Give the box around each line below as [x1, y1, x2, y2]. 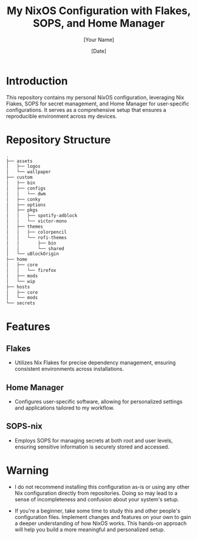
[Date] [91, 47, 107, 54]
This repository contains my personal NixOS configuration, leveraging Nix [6, 94, 184, 101]
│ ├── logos [6, 164, 41, 169]
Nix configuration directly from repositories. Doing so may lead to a [14, 490, 178, 497]
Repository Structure [6, 133, 111, 147]
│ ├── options [6, 202, 46, 208]
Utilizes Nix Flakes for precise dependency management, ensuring [14, 359, 176, 366]
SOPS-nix [6, 421, 43, 431]
